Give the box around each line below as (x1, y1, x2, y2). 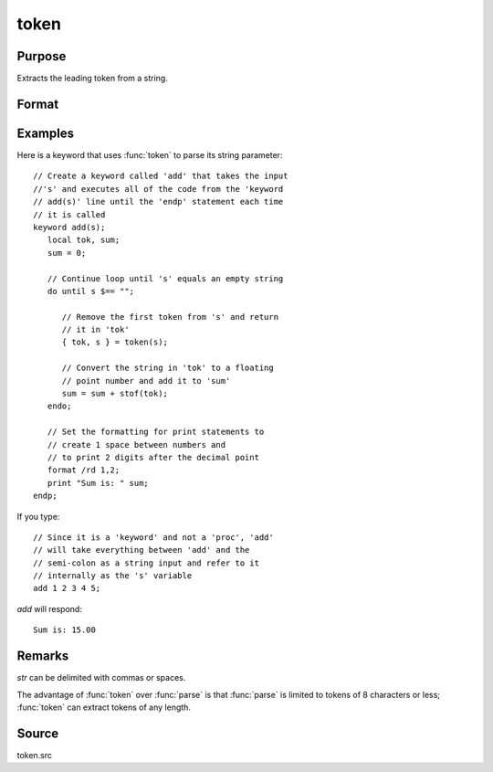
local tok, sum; (47, 235, 121, 246)
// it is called (33, 209, 106, 219)
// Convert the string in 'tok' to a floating (61, 363, 274, 374)
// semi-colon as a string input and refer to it (33, 557, 260, 568)
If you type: (16, 511, 60, 522)
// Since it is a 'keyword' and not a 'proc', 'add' (33, 532, 274, 543)
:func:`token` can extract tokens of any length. (16, 702, 192, 713)
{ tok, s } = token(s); (61, 337, 169, 347)
